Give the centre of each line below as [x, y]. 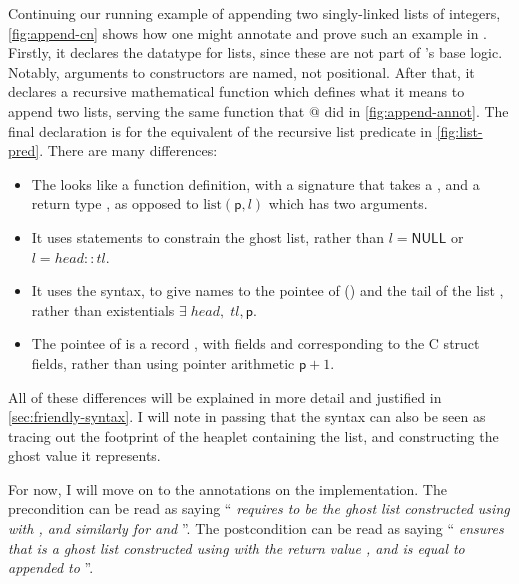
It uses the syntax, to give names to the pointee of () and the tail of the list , [267, 290]
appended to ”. [51, 567]
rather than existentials [103, 309]
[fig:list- [459, 130]
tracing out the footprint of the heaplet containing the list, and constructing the [253, 435]
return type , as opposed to [115, 203]
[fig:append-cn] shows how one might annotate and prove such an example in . [248, 32]
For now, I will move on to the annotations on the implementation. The [227, 488]
